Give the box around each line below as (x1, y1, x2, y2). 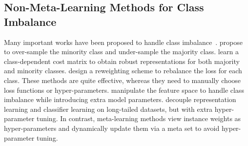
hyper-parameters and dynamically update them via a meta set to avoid (4, 123, 220, 133)
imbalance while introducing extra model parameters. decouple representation (4, 94, 236, 104)
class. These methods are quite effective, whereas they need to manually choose (4, 75, 241, 85)
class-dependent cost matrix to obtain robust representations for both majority (4, 56, 240, 66)
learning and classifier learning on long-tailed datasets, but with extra (4, 104, 213, 114)
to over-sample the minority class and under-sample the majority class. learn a (4, 46, 239, 57)
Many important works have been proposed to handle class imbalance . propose (4, 37, 243, 47)
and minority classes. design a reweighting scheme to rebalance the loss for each (4, 65, 242, 76)
